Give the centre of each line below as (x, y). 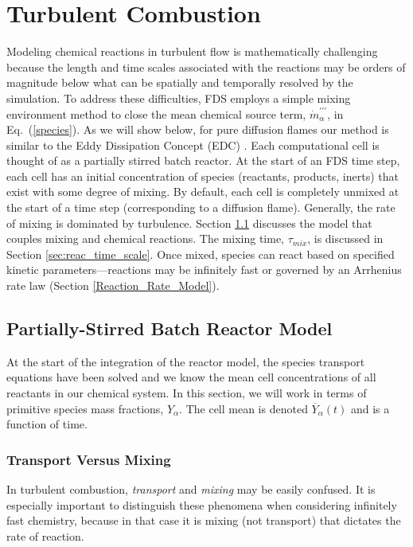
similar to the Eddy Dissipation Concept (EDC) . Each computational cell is (193, 145)
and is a (370, 408)
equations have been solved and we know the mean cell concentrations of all (191, 377)
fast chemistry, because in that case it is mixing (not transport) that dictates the (204, 520)
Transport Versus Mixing (89, 459)
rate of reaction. (45, 535)
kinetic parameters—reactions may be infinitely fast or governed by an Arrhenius (204, 270)
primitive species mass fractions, (85, 408)
